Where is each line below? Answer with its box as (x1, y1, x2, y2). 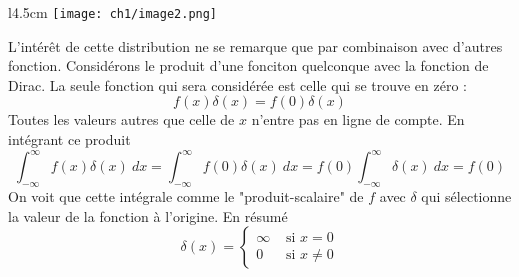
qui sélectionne (421, 185, 512, 206)
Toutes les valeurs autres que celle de (8, 109, 235, 130)
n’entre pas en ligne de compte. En (251, 109, 465, 130)
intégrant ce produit (8, 129, 131, 150)
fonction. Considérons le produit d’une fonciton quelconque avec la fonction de (8, 55, 489, 76)
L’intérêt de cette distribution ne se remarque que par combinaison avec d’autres (8, 35, 503, 56)
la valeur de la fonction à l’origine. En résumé (8, 205, 288, 226)
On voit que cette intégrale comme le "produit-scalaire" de (8, 185, 364, 206)
